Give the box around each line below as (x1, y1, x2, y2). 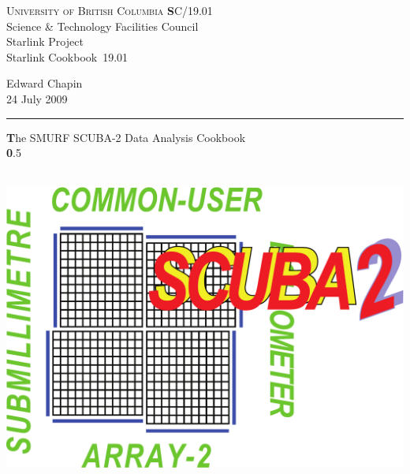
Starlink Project (6, 33, 84, 50)
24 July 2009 (6, 90, 68, 106)
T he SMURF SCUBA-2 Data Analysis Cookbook (6, 129, 246, 145)
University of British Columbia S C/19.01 (6, 2, 213, 18)
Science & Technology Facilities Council (6, 17, 199, 34)
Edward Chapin (6, 75, 83, 91)
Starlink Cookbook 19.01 (6, 48, 129, 65)
